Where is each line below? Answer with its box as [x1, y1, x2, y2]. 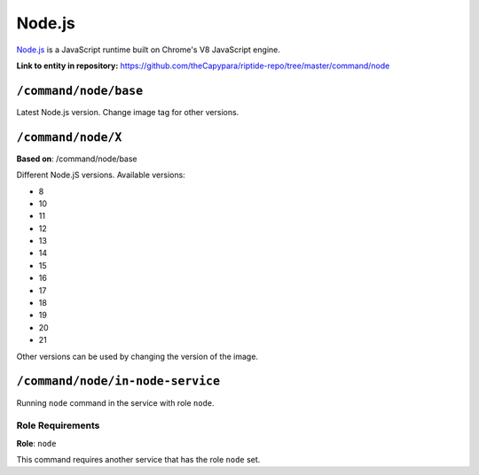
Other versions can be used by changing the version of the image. [16, 351, 259, 362]
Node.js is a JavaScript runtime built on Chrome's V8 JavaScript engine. [16, 44, 281, 55]
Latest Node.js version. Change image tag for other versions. [16, 106, 239, 117]
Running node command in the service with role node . [16, 397, 215, 408]
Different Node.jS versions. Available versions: [16, 169, 185, 181]
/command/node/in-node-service [16, 374, 221, 389]
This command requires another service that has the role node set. [16, 455, 261, 465]
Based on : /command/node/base [16, 153, 137, 164]
